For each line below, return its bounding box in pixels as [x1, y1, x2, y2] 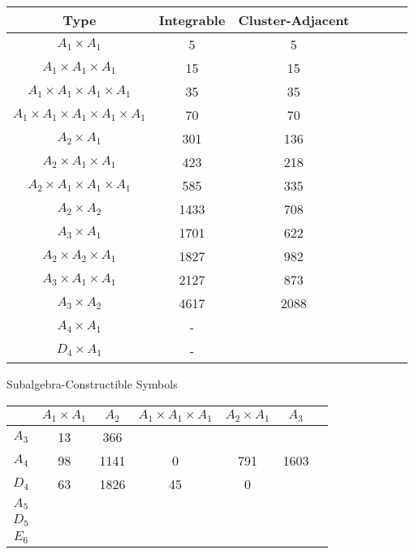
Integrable [158, 11, 226, 29]
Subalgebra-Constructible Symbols [6, 376, 178, 392]
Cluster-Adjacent [238, 11, 350, 29]
